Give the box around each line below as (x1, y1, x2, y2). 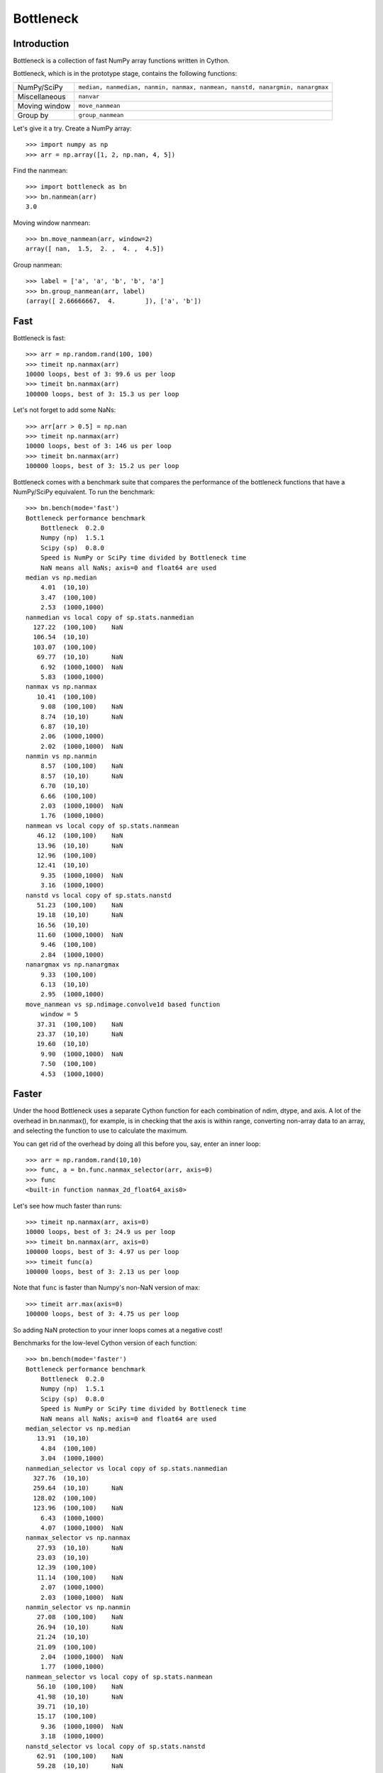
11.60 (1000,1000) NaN (36, 931, 123, 939)
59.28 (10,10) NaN (36, 1762, 123, 1770)
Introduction (13, 38, 70, 50)
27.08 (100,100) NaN (36, 1613, 123, 1621)
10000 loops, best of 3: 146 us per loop (26, 442, 172, 450)
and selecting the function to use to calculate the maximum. (13, 1126, 188, 1135)
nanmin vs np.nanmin (26, 752, 97, 760)
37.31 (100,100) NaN (36, 1020, 123, 1028)
